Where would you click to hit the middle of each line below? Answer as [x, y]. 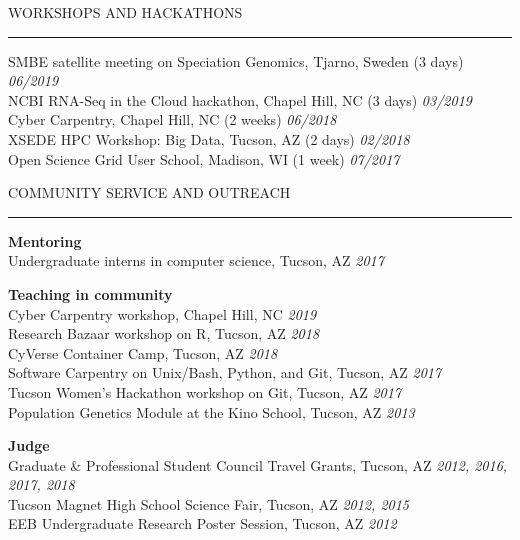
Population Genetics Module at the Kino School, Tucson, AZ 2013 [211, 411]
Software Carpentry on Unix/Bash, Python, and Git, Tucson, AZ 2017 [225, 372]
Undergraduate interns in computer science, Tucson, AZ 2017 [196, 260]
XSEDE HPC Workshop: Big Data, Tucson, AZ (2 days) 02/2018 [209, 138]
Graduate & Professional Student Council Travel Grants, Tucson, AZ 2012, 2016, [258, 464]
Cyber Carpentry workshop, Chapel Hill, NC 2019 [162, 313]
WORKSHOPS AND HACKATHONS [125, 12]
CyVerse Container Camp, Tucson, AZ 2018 [143, 352]
